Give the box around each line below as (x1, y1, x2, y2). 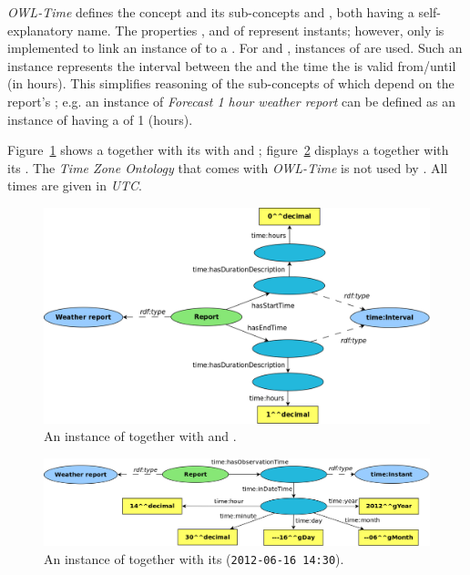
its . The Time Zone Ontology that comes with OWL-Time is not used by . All (7, 158, 448, 177)
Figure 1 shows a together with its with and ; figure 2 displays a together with (7, 140, 449, 159)
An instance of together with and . (44, 426, 237, 446)
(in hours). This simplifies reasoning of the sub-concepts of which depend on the (7, 74, 455, 93)
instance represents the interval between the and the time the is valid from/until (7, 56, 456, 75)
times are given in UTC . (7, 176, 143, 195)
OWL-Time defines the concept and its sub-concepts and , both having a (7, 3, 414, 21)
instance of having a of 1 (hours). (7, 109, 193, 128)
